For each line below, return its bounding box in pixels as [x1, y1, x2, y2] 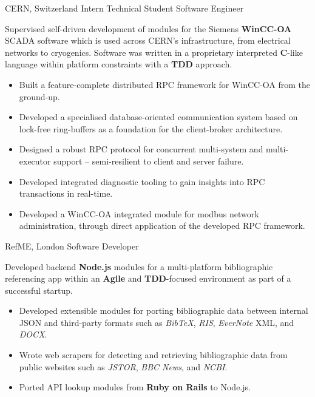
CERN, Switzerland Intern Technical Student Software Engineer [5, 2, 244, 14]
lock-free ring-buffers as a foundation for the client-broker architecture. [19, 122, 283, 135]
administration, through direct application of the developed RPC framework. [19, 219, 305, 232]
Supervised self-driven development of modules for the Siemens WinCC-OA [5, 22, 292, 35]
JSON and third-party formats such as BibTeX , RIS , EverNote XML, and [19, 316, 294, 328]
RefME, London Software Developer [5, 239, 139, 252]
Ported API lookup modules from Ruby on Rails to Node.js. [19, 381, 251, 393]
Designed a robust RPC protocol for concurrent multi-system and [19, 143, 263, 155]
